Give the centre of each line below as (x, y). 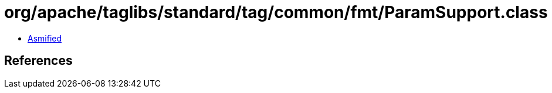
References (38, 61)
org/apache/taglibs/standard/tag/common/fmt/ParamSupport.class (276, 12)
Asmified (45, 38)
